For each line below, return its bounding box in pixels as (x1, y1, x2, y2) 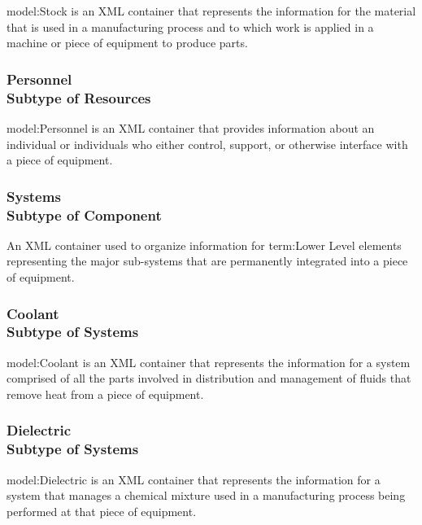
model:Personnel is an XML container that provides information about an (7, 119, 375, 136)
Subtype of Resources (7, 87, 151, 107)
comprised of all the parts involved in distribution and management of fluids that (7, 370, 411, 387)
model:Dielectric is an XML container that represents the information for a (7, 470, 381, 488)
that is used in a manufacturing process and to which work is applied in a (7, 18, 374, 35)
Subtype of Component (7, 204, 162, 225)
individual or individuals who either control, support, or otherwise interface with (7, 135, 408, 152)
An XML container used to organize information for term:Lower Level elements (7, 236, 402, 253)
